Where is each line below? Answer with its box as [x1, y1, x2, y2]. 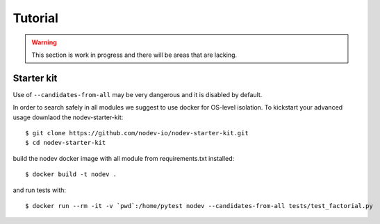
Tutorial [13, 10, 59, 26]
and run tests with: [13, 186, 66, 194]
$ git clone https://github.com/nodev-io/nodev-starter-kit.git [25, 129, 249, 137]
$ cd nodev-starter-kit [25, 139, 106, 147]
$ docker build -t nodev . [25, 171, 117, 178]
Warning [31, 38, 57, 46]
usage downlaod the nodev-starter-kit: [13, 113, 124, 121]
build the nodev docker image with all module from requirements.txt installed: [13, 154, 235, 162]
